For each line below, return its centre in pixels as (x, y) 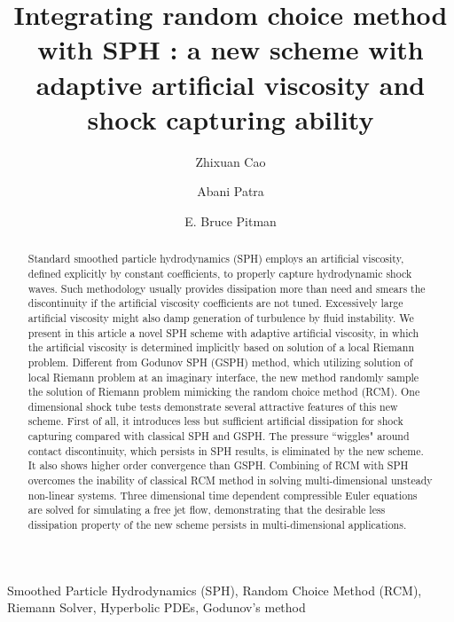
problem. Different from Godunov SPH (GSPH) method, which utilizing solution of (220, 362)
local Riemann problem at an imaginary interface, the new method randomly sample (223, 377)
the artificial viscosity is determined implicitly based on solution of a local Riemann (221, 347)
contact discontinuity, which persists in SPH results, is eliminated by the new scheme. (226, 450)
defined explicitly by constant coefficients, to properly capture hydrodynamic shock (220, 273)
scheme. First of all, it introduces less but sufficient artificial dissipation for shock (215, 421)
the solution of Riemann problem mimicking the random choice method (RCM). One (224, 392)
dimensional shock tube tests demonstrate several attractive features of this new (213, 406)
